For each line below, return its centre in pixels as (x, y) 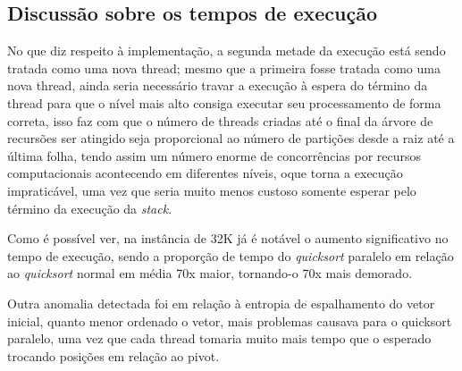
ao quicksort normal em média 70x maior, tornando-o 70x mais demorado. (210, 273)
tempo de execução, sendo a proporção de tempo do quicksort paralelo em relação (231, 255)
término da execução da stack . (90, 208)
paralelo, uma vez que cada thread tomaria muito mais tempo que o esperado (219, 338)
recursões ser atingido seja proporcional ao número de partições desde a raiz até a (231, 138)
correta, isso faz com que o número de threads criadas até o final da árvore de (220, 120)
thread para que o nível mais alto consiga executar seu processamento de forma (224, 102)
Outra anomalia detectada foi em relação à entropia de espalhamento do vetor (221, 303)
